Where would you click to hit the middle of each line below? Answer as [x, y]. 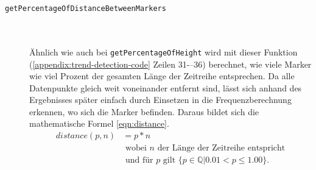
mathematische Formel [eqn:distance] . [99, 123]
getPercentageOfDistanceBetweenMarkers [86, 9]
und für [139, 161]
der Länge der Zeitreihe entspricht [221, 148]
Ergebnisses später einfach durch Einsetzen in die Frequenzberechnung [160, 100]
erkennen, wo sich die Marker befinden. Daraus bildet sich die [144, 111]
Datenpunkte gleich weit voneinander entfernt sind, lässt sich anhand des [166, 87]
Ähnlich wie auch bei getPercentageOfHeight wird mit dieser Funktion [163, 51]
